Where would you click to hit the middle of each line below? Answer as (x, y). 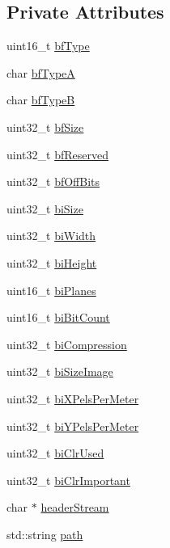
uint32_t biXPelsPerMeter (73, 398)
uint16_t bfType (48, 46)
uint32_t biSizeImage (60, 371)
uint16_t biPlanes (51, 290)
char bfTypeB (41, 100)
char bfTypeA (41, 72)
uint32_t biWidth (51, 236)
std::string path (45, 534)
